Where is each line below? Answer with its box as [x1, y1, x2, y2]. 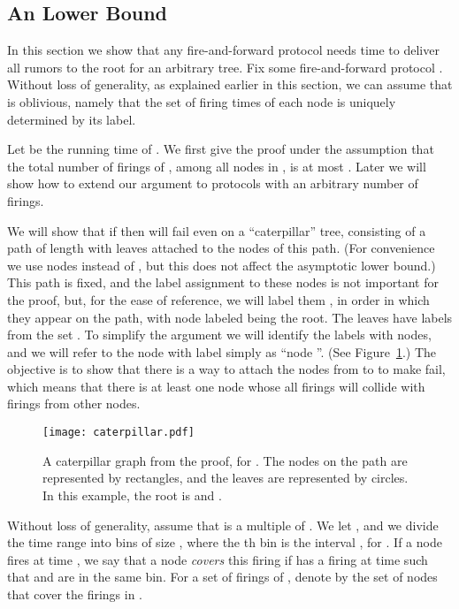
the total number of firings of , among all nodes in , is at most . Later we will [7, 156, 426, 175]
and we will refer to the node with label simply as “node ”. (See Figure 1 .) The [7, 342, 437, 361]
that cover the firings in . [7, 584, 142, 603]
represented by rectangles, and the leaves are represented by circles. [42, 468, 409, 487]
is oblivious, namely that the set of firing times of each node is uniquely [7, 92, 396, 110]
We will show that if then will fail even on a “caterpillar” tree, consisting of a [7, 221, 426, 240]
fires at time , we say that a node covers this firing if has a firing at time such [7, 550, 428, 568]
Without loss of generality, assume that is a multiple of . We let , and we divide [7, 515, 439, 534]
